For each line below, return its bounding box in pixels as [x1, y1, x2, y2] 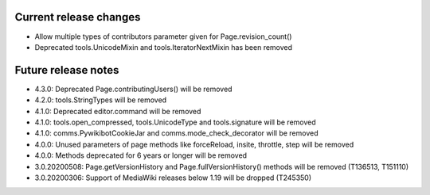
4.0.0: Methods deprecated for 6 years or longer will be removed [34, 151, 247, 160]
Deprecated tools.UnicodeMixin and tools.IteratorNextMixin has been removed [34, 42, 293, 52]
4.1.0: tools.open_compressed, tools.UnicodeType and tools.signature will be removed [34, 117, 316, 127]
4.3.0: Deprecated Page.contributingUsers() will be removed [34, 84, 233, 94]
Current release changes [14, 10, 141, 24]
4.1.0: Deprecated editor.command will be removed [34, 106, 201, 116]
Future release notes [14, 63, 119, 77]
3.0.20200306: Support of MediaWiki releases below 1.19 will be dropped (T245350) [34, 173, 312, 182]
